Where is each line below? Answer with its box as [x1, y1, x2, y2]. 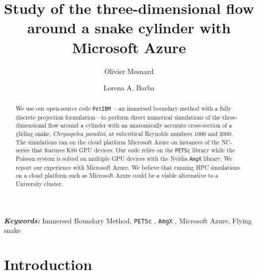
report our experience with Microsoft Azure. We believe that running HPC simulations [15, 163, 240, 171]
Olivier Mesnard [104, 66, 154, 76]
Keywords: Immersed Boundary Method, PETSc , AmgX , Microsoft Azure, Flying [4, 215, 252, 225]
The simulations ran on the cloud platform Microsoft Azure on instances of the [15, 137, 220, 146]
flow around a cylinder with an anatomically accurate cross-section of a [48, 121, 232, 130]
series [15, 146, 30, 154]
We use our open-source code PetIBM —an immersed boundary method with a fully [15, 104, 232, 113]
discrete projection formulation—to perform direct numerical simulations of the [15, 113, 221, 121]
